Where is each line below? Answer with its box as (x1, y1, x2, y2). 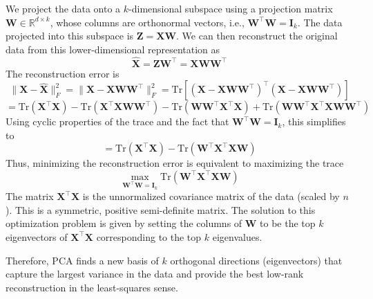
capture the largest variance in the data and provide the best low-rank (6, 266, 304, 281)
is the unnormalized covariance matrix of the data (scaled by (82, 189, 340, 203)
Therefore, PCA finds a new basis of (6, 253, 159, 267)
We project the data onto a (6, 1, 121, 15)
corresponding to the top (96, 229, 202, 244)
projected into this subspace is (6, 28, 134, 43)
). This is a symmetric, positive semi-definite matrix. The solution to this (6, 202, 316, 217)
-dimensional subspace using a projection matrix (128, 1, 333, 15)
